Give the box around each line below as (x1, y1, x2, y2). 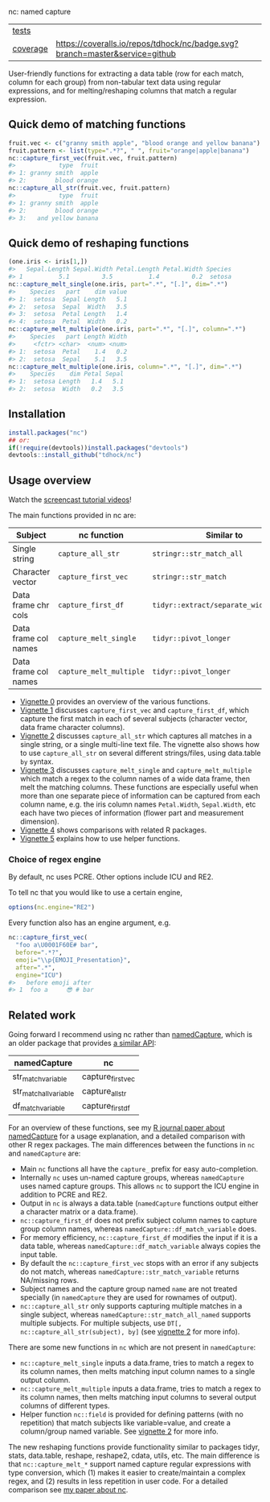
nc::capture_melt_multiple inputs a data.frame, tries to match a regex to (19, 1384, 261, 1393)
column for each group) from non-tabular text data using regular (8, 77, 222, 87)
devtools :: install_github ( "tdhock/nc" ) (8, 451, 142, 459)
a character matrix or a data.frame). (19, 1206, 138, 1216)
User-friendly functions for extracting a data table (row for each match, (8, 68, 244, 78)
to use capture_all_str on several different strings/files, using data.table (19, 749, 261, 758)
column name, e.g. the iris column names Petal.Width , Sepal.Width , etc (19, 799, 256, 809)
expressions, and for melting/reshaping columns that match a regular (8, 86, 237, 95)
